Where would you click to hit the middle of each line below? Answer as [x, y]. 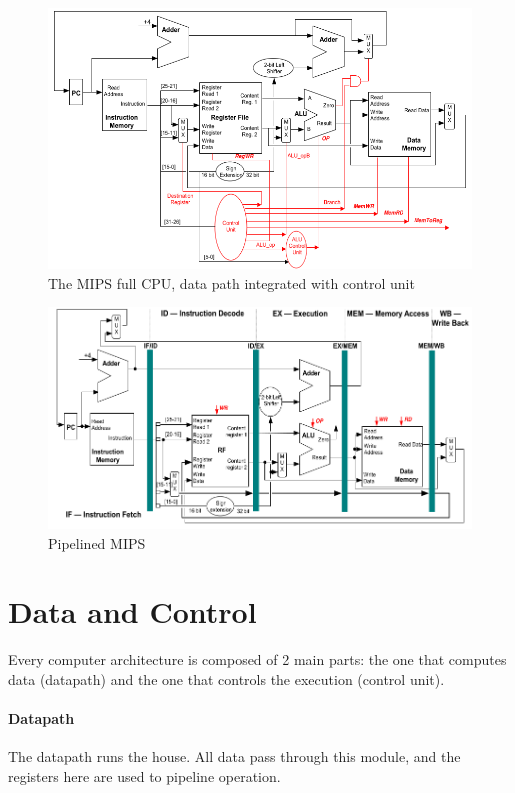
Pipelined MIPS [97, 542]
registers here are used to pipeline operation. [144, 775]
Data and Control [132, 611]
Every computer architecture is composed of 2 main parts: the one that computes [257, 659]
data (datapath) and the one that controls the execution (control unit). [226, 678]
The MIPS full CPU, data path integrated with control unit [231, 282]
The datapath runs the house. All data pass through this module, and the [234, 756]
